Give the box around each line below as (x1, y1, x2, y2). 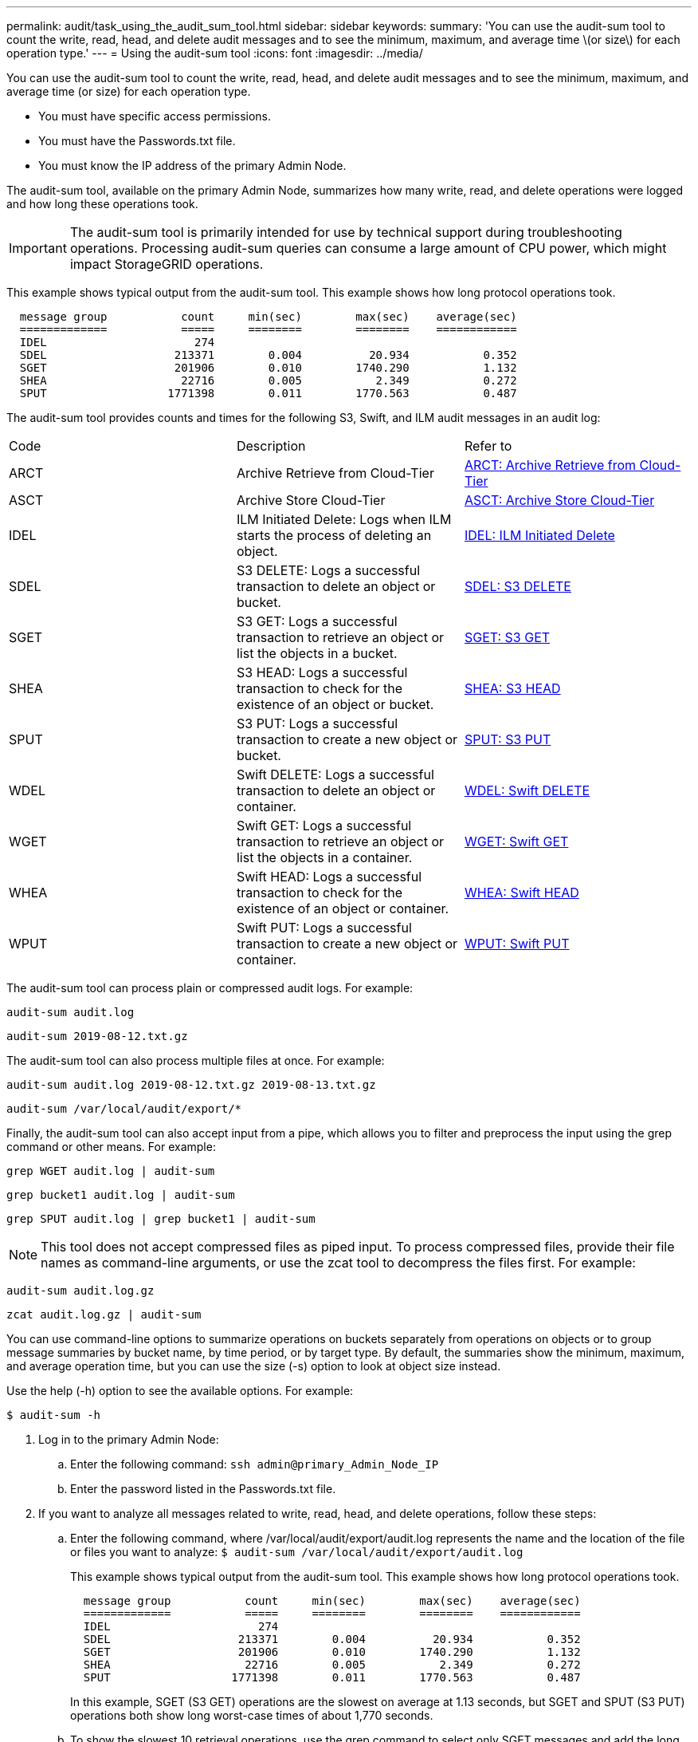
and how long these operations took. (6, 197, 198, 211)
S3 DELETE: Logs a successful (236, 562, 421, 578)
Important (9, 240, 67, 256)
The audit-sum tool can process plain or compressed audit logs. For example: (6, 981, 414, 995)
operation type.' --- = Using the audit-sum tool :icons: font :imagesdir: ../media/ (6, 46, 423, 60)
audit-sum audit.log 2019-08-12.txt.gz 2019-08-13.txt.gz (6, 1078, 376, 1091)
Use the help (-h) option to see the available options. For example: (6, 1384, 354, 1397)
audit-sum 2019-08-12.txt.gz (6, 1030, 188, 1042)
